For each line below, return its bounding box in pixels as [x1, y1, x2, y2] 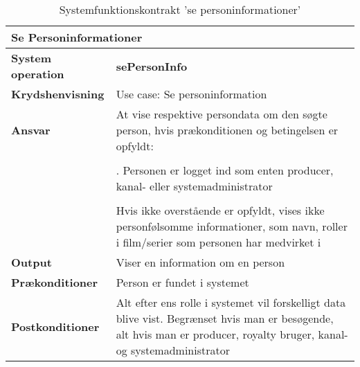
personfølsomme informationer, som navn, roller [116, 218, 348, 234]
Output [11, 254, 52, 270]
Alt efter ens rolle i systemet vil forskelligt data [116, 294, 346, 310]
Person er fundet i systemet [116, 274, 249, 290]
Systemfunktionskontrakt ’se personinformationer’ [59, 1, 301, 17]
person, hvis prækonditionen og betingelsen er [116, 122, 339, 138]
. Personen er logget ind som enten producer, [116, 162, 334, 178]
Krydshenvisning [11, 86, 105, 102]
